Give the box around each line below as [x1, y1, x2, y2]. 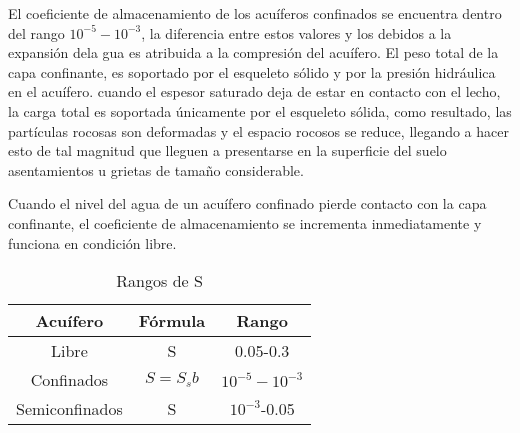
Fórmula [138, 309, 206, 333]
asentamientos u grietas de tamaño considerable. [8, 159, 304, 180]
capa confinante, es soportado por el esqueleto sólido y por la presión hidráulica [8, 61, 496, 82]
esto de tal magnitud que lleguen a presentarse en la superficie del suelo [8, 140, 447, 161]
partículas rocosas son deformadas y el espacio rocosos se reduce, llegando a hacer [8, 120, 509, 141]
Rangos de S [116, 269, 203, 293]
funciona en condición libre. [8, 232, 177, 253]
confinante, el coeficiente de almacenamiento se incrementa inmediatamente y [8, 212, 482, 233]
